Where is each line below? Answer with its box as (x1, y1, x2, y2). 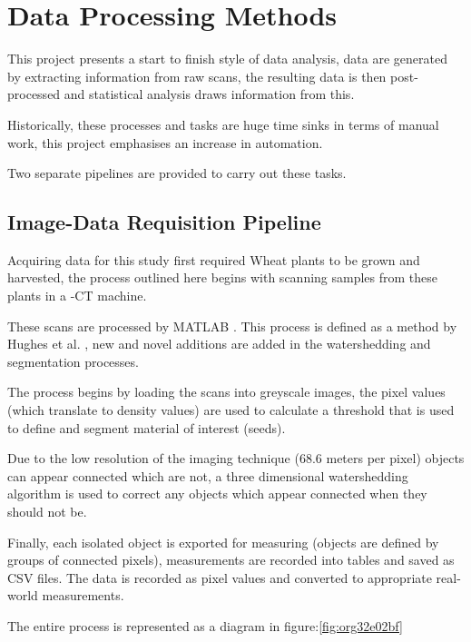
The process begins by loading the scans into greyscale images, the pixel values (7, 382, 446, 401)
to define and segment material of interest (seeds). (7, 418, 286, 437)
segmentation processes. (7, 351, 139, 370)
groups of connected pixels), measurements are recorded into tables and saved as (7, 550, 455, 569)
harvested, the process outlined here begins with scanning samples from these (7, 268, 438, 287)
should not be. (7, 502, 87, 521)
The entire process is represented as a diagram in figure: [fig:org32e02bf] (7, 616, 403, 635)
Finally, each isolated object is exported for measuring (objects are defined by (7, 532, 439, 551)
